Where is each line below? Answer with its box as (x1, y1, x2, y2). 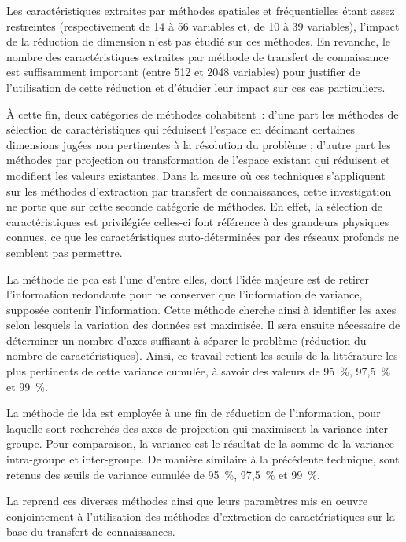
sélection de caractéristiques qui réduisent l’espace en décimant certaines (6, 121, 356, 137)
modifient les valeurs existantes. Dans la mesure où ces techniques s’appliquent (6, 167, 386, 183)
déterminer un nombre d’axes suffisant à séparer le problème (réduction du (6, 331, 367, 348)
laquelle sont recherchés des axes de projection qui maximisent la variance (6, 419, 362, 436)
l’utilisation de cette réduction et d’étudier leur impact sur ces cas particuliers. (6, 79, 386, 95)
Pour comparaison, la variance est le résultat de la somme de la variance (46, 435, 395, 452)
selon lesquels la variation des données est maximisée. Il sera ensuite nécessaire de (6, 317, 400, 333)
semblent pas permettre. (6, 244, 123, 260)
